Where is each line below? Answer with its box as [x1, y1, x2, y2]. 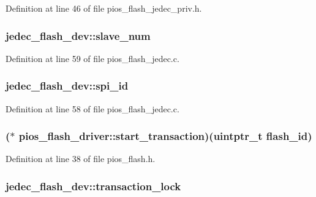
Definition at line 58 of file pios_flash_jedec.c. [6, 102, 179, 115]
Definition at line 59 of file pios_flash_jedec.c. [6, 52, 179, 64]
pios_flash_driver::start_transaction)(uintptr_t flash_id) [18, 128, 312, 144]
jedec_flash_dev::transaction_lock [6, 178, 181, 193]
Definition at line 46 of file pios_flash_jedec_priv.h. [6, 2, 202, 14]
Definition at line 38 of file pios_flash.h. [6, 152, 156, 165]
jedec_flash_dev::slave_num [6, 28, 151, 43]
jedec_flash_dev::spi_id [6, 78, 129, 93]
